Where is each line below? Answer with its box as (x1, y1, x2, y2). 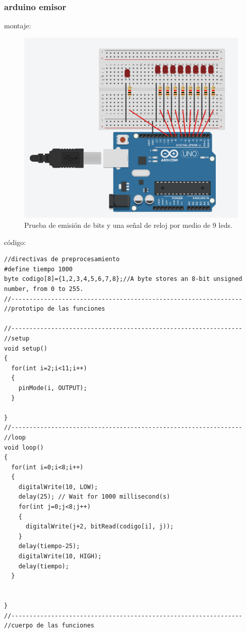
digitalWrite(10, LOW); (18, 483, 98, 491)
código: (4, 236, 26, 247)
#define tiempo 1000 (4, 265, 73, 273)
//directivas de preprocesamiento (4, 256, 120, 263)
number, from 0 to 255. (4, 285, 84, 293)
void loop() (4, 444, 44, 451)
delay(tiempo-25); (18, 543, 80, 550)
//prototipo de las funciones (4, 305, 105, 313)
